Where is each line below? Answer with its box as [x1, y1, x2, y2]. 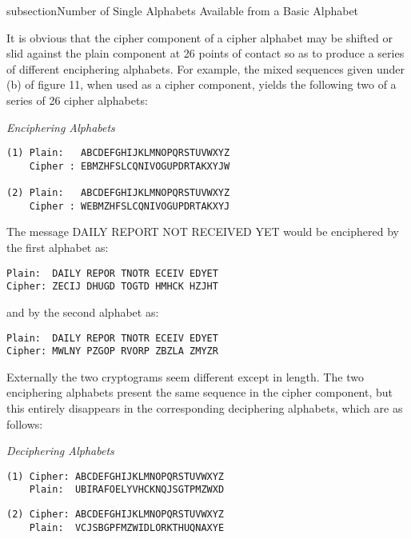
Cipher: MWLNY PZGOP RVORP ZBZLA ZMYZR [6, 345, 218, 357]
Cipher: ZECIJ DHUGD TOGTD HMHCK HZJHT [6, 281, 218, 293]
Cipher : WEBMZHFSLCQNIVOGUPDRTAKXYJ [29, 200, 230, 212]
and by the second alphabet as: [6, 303, 159, 320]
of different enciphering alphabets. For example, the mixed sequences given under [6, 60, 405, 77]
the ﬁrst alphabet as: [6, 239, 109, 256]
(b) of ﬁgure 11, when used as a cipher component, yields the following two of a [6, 76, 397, 93]
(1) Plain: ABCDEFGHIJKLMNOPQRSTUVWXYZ [6, 147, 230, 159]
